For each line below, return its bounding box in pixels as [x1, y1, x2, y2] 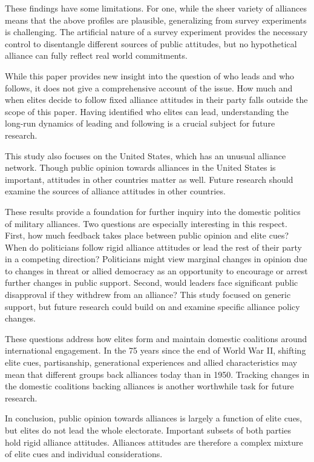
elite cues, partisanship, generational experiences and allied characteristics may [5, 356, 298, 369]
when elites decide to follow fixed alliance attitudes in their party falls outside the [5, 93, 308, 106]
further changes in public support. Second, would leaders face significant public [5, 276, 298, 289]
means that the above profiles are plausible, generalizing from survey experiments [5, 13, 307, 26]
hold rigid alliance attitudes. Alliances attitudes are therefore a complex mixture [5, 435, 303, 448]
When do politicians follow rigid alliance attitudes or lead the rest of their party [5, 240, 302, 253]
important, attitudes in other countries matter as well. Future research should [5, 173, 293, 185]
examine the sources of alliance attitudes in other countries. [5, 185, 226, 197]
